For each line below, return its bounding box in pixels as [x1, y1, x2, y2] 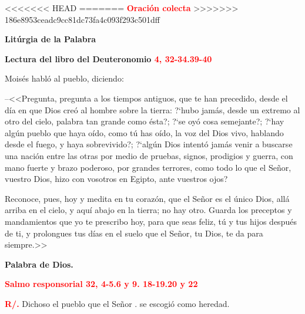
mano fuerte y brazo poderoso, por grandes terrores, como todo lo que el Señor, [5, 161, 291, 173]
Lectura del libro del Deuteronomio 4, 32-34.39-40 [5, 52, 212, 65]
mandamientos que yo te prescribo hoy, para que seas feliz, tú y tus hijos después [5, 215, 297, 227]
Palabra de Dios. [5, 258, 73, 270]
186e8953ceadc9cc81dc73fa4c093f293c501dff [5, 13, 160, 25]
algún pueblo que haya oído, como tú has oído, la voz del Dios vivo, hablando [5, 126, 284, 139]
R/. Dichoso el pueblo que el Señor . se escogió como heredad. [5, 297, 230, 309]
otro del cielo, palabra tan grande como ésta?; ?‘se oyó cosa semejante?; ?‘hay [5, 115, 284, 127]
